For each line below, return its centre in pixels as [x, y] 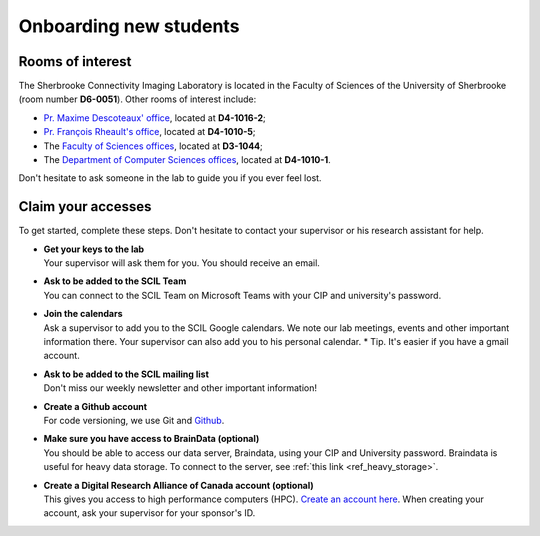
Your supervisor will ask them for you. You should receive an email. [181, 263]
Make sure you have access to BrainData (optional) [151, 439]
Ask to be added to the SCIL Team [115, 281]
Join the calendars [83, 314]
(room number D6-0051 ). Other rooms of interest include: [137, 99]
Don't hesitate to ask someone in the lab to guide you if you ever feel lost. [170, 178]
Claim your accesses [85, 206]
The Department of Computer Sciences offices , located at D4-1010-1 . [187, 160]
